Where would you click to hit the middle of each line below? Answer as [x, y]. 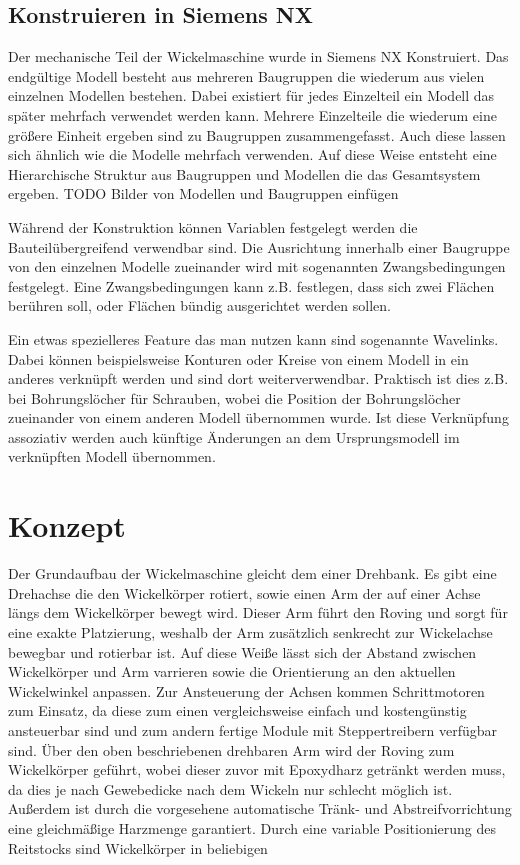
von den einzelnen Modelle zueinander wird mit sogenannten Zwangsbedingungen [257, 266]
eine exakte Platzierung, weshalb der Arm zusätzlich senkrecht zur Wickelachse [250, 631]
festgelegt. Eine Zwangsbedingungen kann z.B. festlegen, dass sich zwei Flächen [251, 285]
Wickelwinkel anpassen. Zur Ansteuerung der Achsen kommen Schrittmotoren [246, 690]
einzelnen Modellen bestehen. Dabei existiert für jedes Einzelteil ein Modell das [251, 95]
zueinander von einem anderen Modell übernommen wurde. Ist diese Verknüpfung [258, 417]
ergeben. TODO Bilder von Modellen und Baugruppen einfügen [203, 193]
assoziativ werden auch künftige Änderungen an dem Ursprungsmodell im [234, 436]
